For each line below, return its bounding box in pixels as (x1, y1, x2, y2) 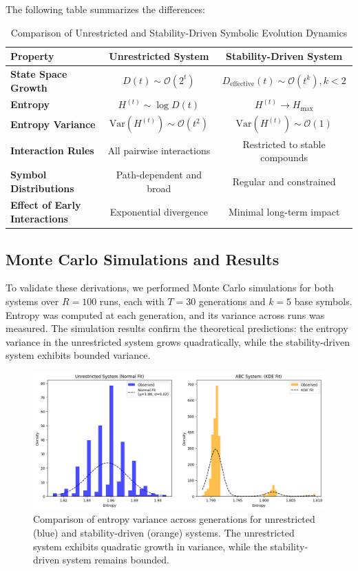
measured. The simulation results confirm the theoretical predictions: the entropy (6, 321, 348, 335)
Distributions (10, 180, 74, 195)
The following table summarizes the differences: (6, 2, 205, 16)
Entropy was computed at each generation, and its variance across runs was (6, 307, 325, 322)
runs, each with (99, 293, 165, 308)
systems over (6, 293, 59, 308)
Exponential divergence (109, 205, 208, 219)
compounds (260, 150, 308, 165)
